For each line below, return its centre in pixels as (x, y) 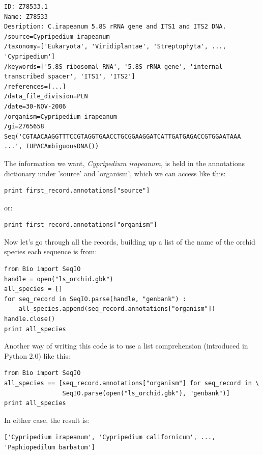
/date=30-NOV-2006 (35, 106)
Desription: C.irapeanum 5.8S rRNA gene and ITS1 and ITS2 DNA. (115, 27)
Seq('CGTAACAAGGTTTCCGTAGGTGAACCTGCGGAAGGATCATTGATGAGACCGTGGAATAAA (123, 136)
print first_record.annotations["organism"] (81, 225)
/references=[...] (35, 86)
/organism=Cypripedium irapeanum (61, 116)
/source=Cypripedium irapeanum (57, 36)
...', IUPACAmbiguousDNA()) (52, 146)
